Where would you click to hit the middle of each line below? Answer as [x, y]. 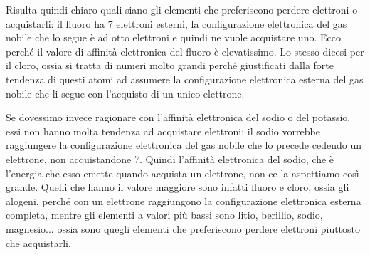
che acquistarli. [38, 243]
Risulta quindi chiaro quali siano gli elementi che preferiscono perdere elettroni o [182, 9]
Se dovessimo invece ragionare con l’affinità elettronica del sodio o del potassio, [178, 117]
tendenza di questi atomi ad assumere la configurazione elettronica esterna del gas [185, 79]
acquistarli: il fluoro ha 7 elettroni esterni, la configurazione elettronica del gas [176, 23]
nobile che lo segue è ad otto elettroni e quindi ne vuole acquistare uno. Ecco [173, 37]
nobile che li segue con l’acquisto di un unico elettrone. [125, 93]
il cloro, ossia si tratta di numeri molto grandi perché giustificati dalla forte [170, 65]
